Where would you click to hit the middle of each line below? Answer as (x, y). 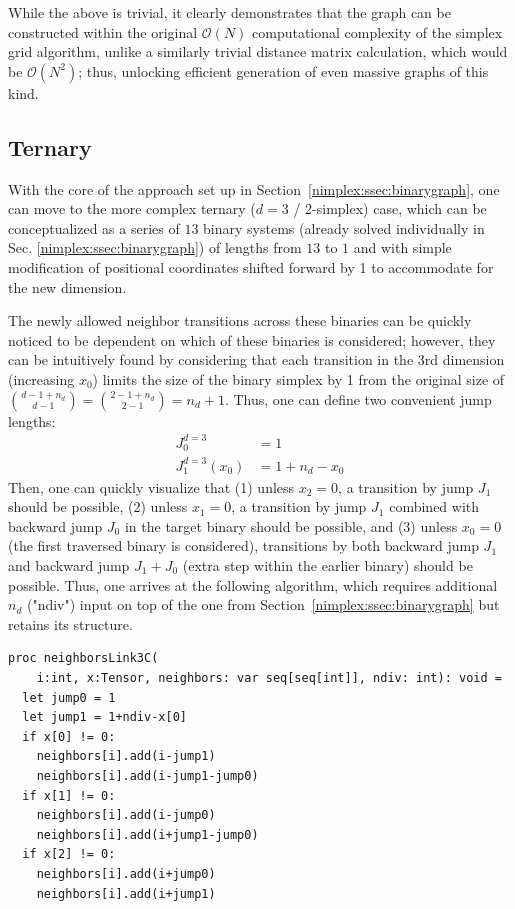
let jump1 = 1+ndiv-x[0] (104, 717)
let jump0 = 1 (69, 697)
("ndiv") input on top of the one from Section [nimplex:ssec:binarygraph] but (263, 604)
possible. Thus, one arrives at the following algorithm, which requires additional (253, 584)
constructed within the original (103, 31)
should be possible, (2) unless (98, 506)
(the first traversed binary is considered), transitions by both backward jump (243, 545)
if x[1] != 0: (69, 795)
